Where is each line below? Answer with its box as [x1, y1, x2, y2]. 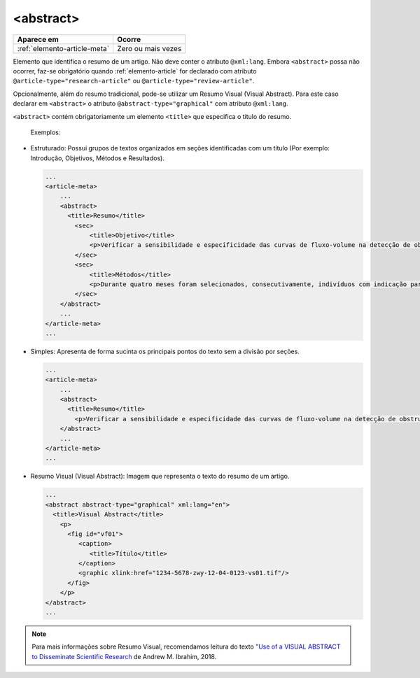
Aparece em [17, 34, 59, 44]
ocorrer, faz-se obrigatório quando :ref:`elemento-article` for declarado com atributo [13, 66, 257, 75]
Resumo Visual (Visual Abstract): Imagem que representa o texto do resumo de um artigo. [30, 472, 290, 481]
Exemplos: [30, 128, 61, 136]
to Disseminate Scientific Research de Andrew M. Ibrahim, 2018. [31, 652, 217, 661]
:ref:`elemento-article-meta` [17, 43, 110, 53]
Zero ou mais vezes [116, 43, 182, 53]
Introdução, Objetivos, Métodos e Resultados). [30, 154, 164, 162]
